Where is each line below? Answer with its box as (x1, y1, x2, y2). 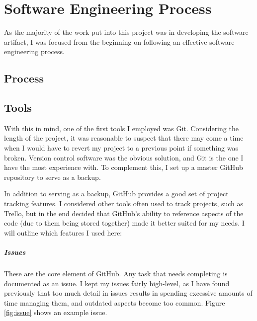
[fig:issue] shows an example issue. (4, 307, 107, 318)
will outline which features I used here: (4, 227, 122, 238)
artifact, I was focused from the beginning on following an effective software (4, 36, 235, 47)
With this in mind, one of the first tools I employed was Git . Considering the (4, 123, 239, 133)
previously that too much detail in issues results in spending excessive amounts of (4, 288, 253, 298)
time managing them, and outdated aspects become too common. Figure (4, 297, 225, 308)
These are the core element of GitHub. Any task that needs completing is (4, 268, 228, 278)
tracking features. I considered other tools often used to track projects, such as (4, 198, 244, 209)
